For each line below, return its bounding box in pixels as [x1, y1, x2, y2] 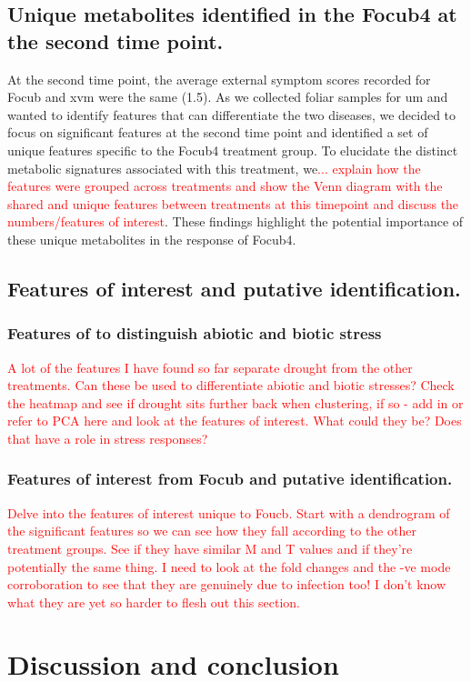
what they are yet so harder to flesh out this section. [7, 592, 301, 611]
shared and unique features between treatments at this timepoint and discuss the [7, 194, 459, 213]
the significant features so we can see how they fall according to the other [7, 521, 416, 540]
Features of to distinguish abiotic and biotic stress [7, 322, 382, 345]
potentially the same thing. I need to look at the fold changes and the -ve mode [7, 557, 451, 576]
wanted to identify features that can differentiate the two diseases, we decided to [7, 105, 456, 124]
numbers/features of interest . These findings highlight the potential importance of [7, 212, 464, 231]
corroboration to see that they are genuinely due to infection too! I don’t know [7, 575, 446, 594]
